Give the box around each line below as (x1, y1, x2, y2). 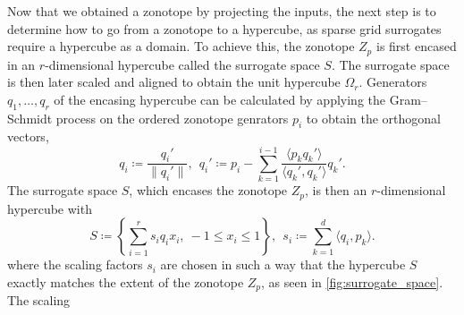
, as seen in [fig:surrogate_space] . (261, 272, 443, 291)
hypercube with (7, 199, 92, 217)
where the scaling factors (7, 255, 143, 274)
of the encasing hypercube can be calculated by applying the (54, 89, 385, 108)
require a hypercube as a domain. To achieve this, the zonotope (7, 37, 355, 55)
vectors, (7, 127, 49, 146)
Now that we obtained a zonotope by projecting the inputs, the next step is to (7, 2, 436, 20)
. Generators (359, 72, 427, 91)
